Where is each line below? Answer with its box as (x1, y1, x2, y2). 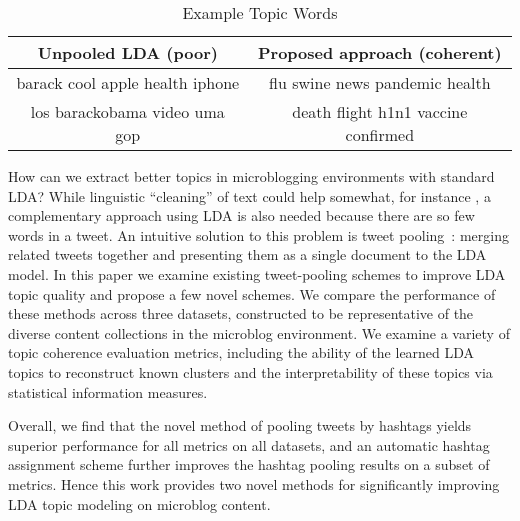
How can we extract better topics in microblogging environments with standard (8, 166, 495, 186)
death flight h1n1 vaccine (292, 100, 468, 123)
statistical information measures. (8, 381, 208, 402)
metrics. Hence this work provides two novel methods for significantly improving (8, 473, 500, 494)
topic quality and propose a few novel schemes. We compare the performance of (8, 283, 496, 304)
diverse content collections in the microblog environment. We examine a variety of (8, 322, 510, 343)
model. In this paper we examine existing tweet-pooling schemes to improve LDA (8, 263, 506, 284)
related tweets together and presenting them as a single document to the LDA (8, 244, 487, 265)
